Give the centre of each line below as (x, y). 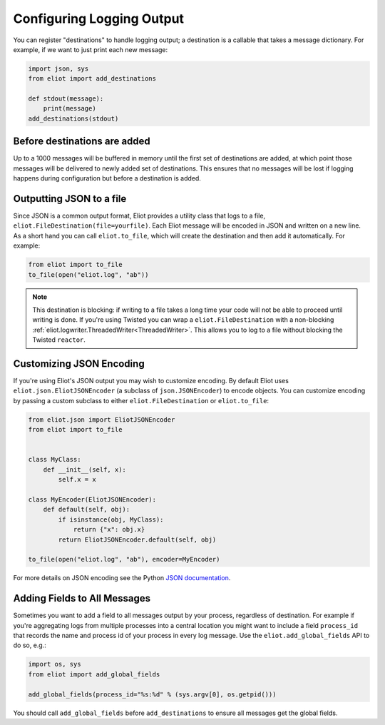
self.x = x (77, 480)
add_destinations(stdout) (73, 118)
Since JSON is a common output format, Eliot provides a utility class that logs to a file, (139, 216)
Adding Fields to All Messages (82, 598)
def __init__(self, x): (84, 470)
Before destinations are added (82, 142)
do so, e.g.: (30, 645)
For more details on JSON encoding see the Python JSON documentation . (122, 578)
